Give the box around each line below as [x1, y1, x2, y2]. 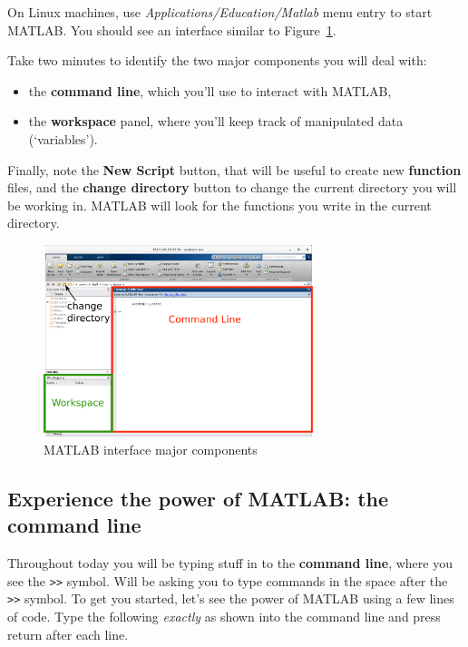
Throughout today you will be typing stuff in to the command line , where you [7, 554, 453, 573]
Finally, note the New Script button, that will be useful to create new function [7, 160, 462, 179]
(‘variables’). [28, 129, 98, 148]
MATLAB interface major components [44, 440, 258, 459]
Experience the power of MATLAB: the [7, 485, 389, 513]
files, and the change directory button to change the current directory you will [7, 178, 457, 197]
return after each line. [7, 624, 129, 643]
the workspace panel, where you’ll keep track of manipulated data [28, 112, 404, 131]
